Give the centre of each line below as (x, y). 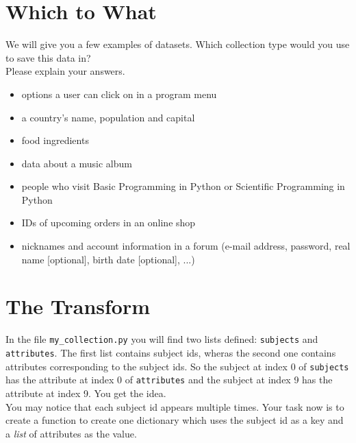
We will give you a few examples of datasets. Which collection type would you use (178, 44)
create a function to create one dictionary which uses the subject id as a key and (175, 420)
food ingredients (55, 140)
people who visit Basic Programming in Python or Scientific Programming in (183, 186)
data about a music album (77, 163)
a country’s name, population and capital (108, 117)
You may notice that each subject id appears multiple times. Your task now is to (175, 406)
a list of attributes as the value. (71, 433)
